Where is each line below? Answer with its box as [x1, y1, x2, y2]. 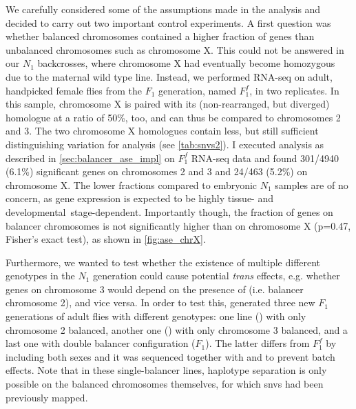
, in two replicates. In [249, 83, 339, 97]
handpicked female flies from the [6, 83, 143, 97]
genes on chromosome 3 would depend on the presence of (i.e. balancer [6, 281, 304, 296]
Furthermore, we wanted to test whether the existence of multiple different [6, 255, 321, 269]
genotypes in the [6, 268, 75, 283]
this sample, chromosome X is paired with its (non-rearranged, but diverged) [6, 97, 330, 111]
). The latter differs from [205, 336, 310, 350]
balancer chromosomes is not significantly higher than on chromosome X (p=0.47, [6, 218, 351, 232]
